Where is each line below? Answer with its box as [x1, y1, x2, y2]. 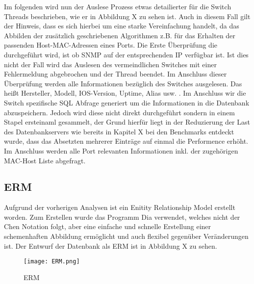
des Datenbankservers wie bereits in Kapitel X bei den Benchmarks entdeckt [4, 126, 234, 136]
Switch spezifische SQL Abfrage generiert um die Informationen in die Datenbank [4, 97, 250, 107]
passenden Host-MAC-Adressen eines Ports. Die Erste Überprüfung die [4, 40, 217, 50]
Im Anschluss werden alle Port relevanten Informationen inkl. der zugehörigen [4, 145, 238, 155]
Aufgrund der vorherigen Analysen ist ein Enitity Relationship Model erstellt [4, 202, 235, 212]
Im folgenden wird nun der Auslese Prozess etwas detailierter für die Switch [4, 1, 231, 11]
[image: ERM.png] [24, 258, 80, 265]
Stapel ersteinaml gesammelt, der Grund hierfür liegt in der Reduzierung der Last [4, 117, 250, 127]
